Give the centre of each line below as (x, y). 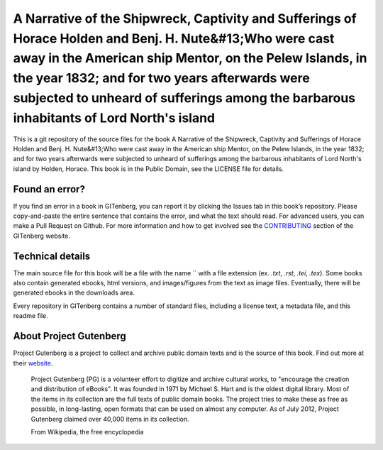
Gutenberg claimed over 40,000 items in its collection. (110, 419)
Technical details (52, 256)
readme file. (31, 316)
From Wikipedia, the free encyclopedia (87, 432)
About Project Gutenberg (70, 336)
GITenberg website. (42, 236)
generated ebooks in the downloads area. (74, 293)
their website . (33, 363)
